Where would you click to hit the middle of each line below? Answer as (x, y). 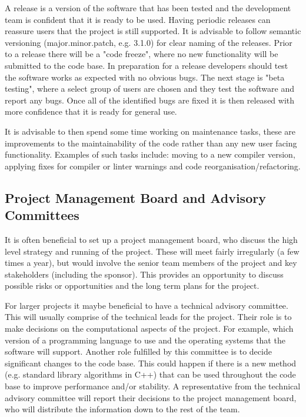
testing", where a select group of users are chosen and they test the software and (150, 89)
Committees (42, 215)
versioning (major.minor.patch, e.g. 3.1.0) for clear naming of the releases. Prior (149, 42)
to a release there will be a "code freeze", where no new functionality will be (142, 54)
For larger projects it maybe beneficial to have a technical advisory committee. (147, 305)
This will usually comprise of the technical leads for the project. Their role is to (148, 317)
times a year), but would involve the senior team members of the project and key (151, 263)
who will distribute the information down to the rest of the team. (122, 409)
